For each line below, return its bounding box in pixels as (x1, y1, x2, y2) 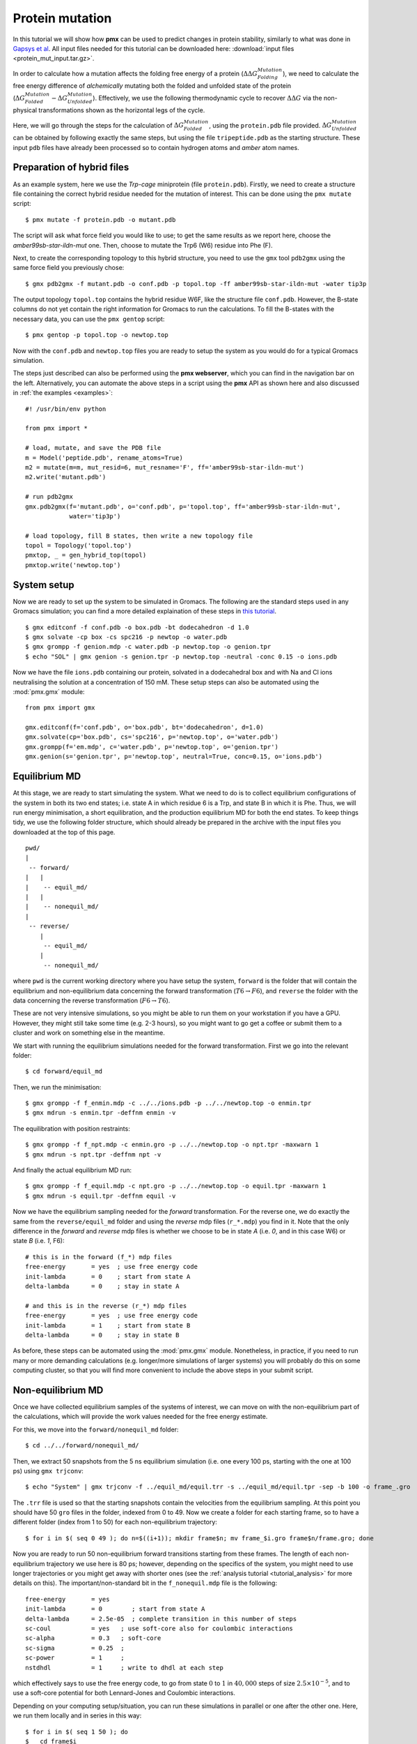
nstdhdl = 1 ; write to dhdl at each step (25, 1664, 224, 1671)
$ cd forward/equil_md (25, 1067, 103, 1076)
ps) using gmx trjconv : (13, 1466, 84, 1475)
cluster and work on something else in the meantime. (13, 1029, 165, 1037)
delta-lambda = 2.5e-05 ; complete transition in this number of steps (25, 1615, 297, 1623)
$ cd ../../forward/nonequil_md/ (25, 1441, 139, 1450)
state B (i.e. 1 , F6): (13, 1237, 65, 1245)
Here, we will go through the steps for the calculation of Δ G (13, 121, 184, 129)
